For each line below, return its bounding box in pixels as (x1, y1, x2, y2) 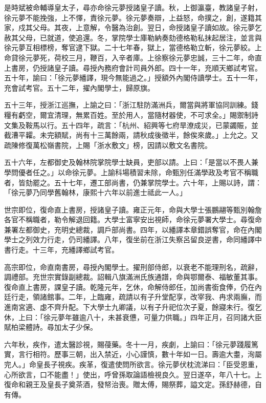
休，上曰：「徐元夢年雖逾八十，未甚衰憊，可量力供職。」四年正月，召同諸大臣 (4, 311, 262, 322)
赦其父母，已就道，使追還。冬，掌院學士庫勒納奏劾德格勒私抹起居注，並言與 (4, 32, 262, 43)
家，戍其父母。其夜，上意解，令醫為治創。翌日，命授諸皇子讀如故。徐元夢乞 (4, 22, 262, 33)
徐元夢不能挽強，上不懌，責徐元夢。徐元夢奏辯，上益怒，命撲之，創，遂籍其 (4, 12, 262, 23)
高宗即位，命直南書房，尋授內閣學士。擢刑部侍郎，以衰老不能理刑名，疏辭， (4, 261, 262, 272)
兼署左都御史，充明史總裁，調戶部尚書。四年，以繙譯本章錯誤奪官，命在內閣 (4, 224, 262, 235)
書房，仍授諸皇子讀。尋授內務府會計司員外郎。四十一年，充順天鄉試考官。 (11, 62, 262, 73)
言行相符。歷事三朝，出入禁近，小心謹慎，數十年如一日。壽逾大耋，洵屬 (18, 349, 262, 359)
